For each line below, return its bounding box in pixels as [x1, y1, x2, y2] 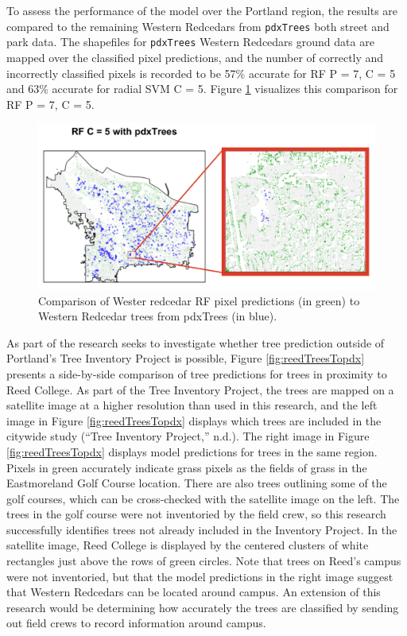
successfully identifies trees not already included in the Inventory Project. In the [6, 521, 397, 537]
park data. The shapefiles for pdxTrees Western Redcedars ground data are [6, 33, 374, 50]
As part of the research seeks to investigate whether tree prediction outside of [6, 334, 385, 351]
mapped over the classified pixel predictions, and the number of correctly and [6, 48, 384, 65]
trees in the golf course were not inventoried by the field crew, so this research [6, 506, 386, 522]
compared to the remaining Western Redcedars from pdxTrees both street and [6, 17, 390, 34]
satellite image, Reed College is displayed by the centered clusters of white [6, 537, 369, 553]
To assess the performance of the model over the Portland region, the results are [6, 2, 398, 18]
